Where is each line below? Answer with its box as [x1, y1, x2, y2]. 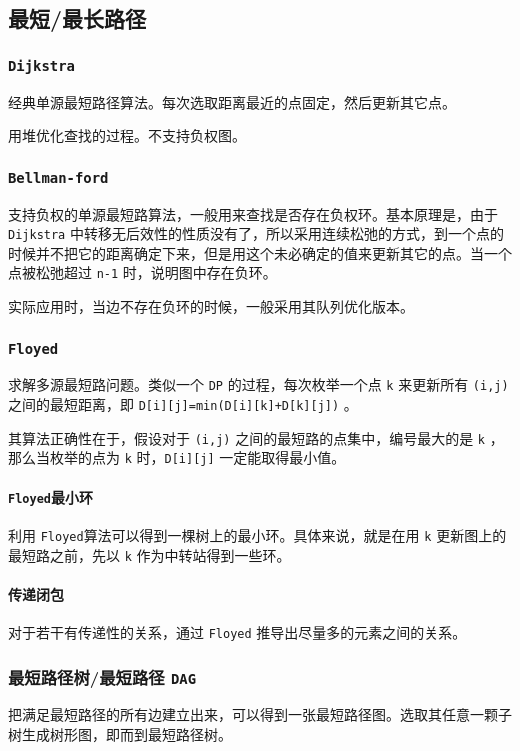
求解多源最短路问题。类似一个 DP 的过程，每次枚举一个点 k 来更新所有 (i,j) [8, 374, 509, 395]
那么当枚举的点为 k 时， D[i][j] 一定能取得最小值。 [8, 447, 346, 468]
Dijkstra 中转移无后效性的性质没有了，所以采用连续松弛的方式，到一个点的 [8, 223, 504, 244]
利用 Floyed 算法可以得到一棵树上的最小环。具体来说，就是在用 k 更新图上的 [8, 524, 507, 545]
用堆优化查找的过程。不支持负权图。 [8, 125, 246, 146]
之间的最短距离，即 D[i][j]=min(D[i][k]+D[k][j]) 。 [8, 394, 358, 415]
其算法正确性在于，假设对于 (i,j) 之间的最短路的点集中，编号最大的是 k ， [8, 427, 504, 448]
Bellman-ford [8, 169, 109, 186]
